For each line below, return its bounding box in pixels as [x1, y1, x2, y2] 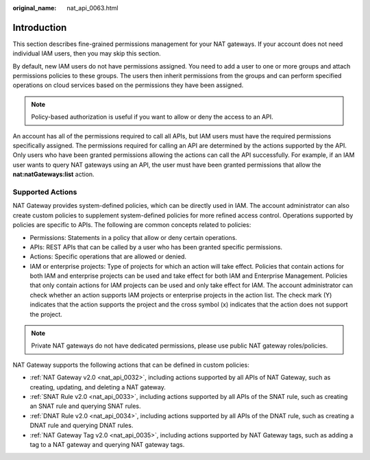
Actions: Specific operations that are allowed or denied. [29, 252, 187, 261]
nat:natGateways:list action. [12, 170, 95, 178]
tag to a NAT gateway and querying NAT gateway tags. [29, 440, 185, 448]
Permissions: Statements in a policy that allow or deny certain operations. [29, 233, 238, 241]
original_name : [12, 4, 57, 12]
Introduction [12, 21, 67, 34]
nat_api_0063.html [66, 4, 119, 12]
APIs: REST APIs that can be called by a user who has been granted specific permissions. [29, 243, 283, 251]
